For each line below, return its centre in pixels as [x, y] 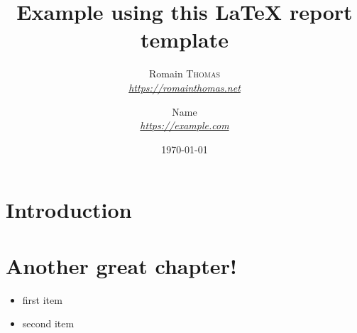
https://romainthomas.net [185, 87]
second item [48, 323]
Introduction [69, 210]
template [185, 39]
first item [42, 299]
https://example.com [185, 125]
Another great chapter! [121, 265]
